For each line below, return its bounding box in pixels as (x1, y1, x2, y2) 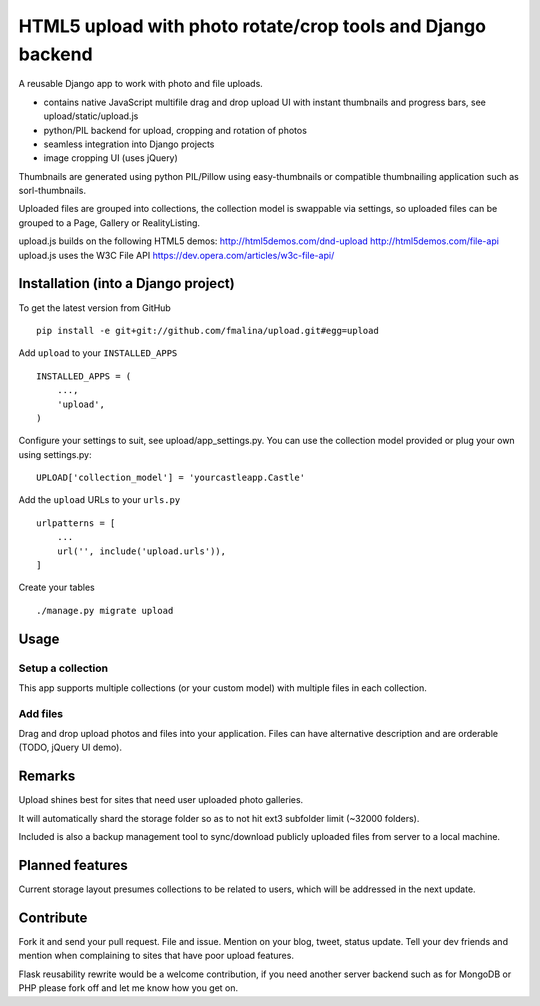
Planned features (18, 856, 129, 874)
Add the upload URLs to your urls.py (18, 494, 181, 506)
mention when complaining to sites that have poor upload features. (18, 950, 295, 962)
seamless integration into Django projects (43, 138, 215, 150)
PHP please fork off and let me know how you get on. (18, 982, 239, 994)
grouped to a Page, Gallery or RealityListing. (18, 216, 200, 229)
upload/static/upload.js (43, 110, 139, 122)
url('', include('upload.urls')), (56, 545, 227, 557)
